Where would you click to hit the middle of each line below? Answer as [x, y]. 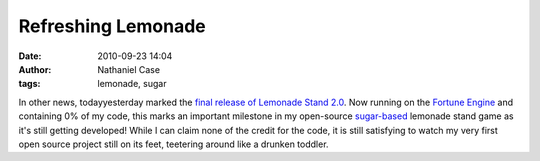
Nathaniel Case [128, 69]
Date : [30, 56]
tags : [29, 84]
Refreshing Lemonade [112, 26]
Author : [35, 69]
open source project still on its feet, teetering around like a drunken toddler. [173, 144]
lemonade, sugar [132, 84]
